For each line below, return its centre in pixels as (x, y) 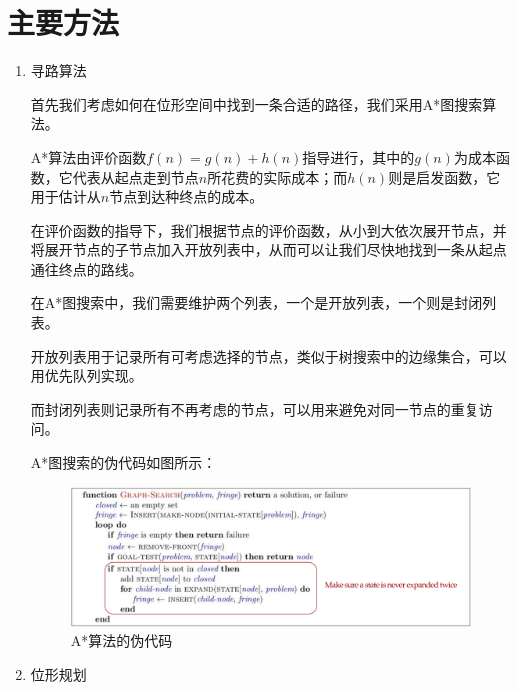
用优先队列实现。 (86, 375)
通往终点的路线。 (86, 268)
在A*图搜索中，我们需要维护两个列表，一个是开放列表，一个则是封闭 (256, 302)
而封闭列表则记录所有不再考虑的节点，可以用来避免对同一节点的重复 (254, 408)
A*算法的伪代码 (121, 640)
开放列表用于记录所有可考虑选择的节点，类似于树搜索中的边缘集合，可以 (268, 355)
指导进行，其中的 (358, 156)
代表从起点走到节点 (135, 176)
